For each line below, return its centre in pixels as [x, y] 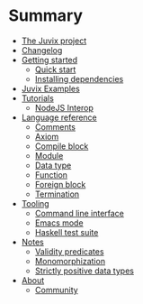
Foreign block [60, 184]
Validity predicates [69, 251]
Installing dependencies [79, 78]
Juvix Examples [50, 88]
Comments [55, 126]
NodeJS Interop [64, 107]
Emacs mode [59, 223]
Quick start [55, 69]
